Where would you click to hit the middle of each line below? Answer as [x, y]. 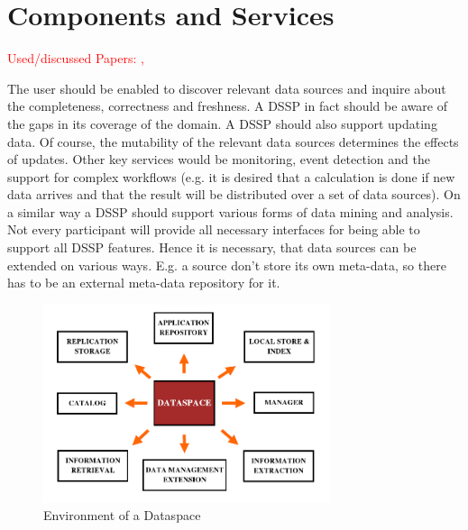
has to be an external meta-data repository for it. [144, 283]
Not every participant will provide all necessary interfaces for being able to [214, 229]
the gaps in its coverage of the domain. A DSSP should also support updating [222, 123]
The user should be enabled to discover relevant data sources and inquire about [227, 88]
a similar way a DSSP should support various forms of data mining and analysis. [230, 211]
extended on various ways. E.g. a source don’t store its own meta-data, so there [227, 265]
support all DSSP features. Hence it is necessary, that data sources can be [212, 247]
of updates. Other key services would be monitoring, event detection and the [219, 159]
